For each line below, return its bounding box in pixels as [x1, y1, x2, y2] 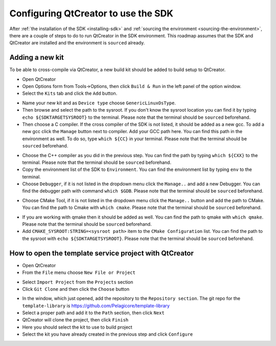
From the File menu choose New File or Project [22, 269, 135, 276]
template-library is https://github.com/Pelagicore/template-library [22, 302, 170, 309]
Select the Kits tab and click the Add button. [22, 90, 118, 97]
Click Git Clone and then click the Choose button [22, 286, 130, 292]
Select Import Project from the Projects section [22, 279, 133, 285]
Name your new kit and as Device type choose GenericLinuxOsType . [22, 100, 176, 106]
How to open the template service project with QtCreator [9, 249, 194, 257]
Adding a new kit [9, 53, 64, 62]
